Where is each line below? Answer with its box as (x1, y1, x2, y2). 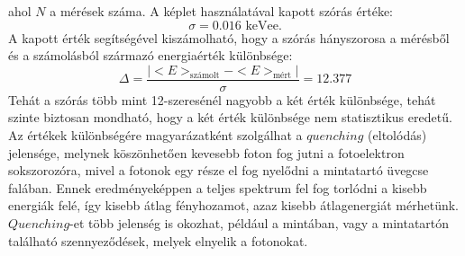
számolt (189, 70, 220, 80)
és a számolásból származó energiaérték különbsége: (8, 46, 293, 65)
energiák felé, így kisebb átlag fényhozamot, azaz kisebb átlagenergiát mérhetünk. (8, 196, 459, 215)
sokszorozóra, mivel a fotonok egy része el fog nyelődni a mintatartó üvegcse (8, 161, 429, 180)
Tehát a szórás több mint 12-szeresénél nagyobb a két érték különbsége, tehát (8, 90, 436, 109)
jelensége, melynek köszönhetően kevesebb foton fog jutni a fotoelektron (8, 143, 405, 162)
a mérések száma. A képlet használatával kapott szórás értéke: (50, 2, 394, 20)
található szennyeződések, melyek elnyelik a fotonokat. (8, 231, 308, 250)
